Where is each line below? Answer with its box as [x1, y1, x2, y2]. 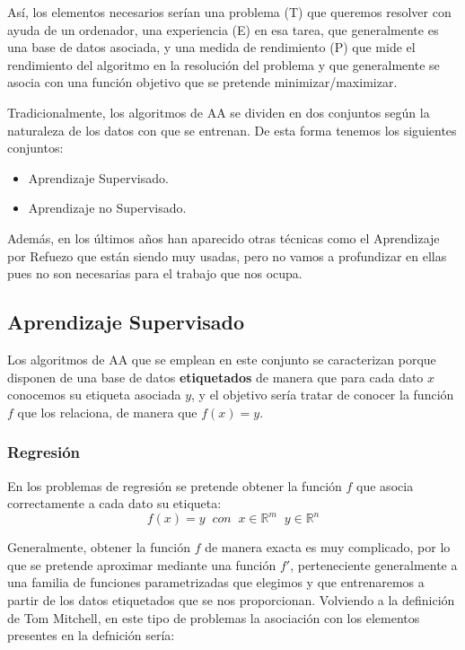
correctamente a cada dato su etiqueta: [7, 494, 222, 513]
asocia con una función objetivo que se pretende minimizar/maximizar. [7, 73, 398, 92]
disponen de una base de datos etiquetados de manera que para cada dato [7, 367, 424, 386]
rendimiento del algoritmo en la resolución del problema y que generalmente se [7, 55, 440, 74]
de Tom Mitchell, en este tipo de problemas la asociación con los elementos [7, 608, 420, 627]
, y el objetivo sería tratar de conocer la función [191, 385, 454, 404]
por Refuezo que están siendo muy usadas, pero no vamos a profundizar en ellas [7, 246, 447, 265]
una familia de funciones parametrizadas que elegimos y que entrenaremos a [7, 573, 425, 592]
